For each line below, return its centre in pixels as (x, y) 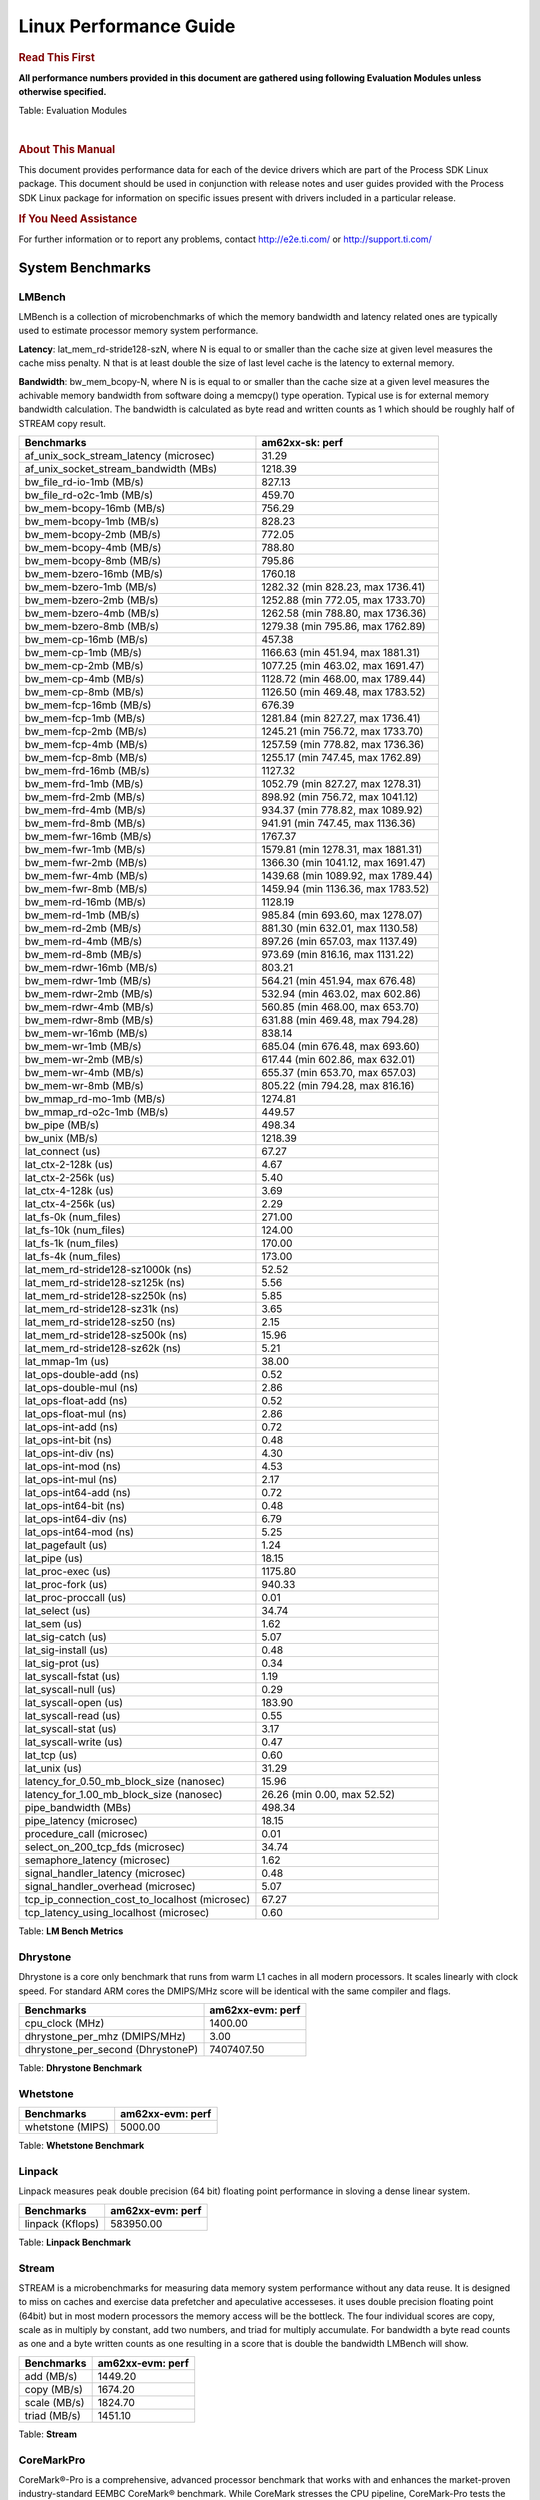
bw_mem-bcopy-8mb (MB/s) (93, 561)
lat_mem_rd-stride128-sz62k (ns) (103, 1348)
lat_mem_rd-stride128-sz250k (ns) (106, 1296)
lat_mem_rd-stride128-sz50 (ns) (100, 1322)
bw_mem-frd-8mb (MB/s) (85, 823)
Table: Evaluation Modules (72, 110)
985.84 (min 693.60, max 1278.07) (342, 915)
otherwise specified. (62, 92)
